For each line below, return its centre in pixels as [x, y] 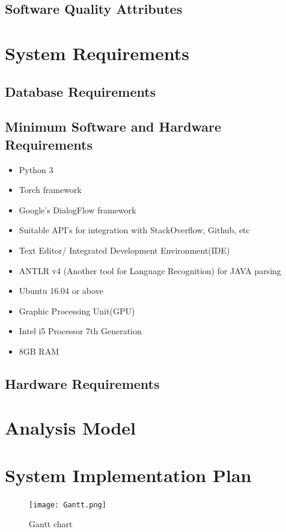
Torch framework [50, 190]
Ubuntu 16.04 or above [61, 291]
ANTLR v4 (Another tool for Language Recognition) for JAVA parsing [150, 270]
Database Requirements [81, 91]
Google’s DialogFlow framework [78, 209]
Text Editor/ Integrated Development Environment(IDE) [124, 250]
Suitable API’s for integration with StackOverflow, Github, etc [134, 230]
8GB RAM [39, 351]
